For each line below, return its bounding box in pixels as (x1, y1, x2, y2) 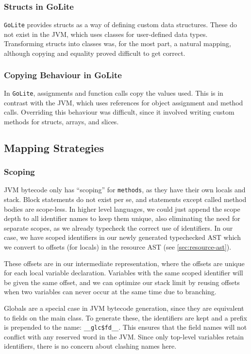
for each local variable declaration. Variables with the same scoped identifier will (4, 268, 243, 278)
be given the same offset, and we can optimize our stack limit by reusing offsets (4, 277, 240, 287)
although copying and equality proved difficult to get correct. (4, 48, 185, 58)
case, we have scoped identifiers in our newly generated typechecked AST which (4, 232, 241, 242)
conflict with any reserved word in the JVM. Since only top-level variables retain (4, 331, 244, 341)
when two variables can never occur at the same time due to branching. (4, 287, 217, 297)
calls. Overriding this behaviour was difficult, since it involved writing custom (4, 107, 234, 117)
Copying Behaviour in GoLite (4, 68, 122, 81)
